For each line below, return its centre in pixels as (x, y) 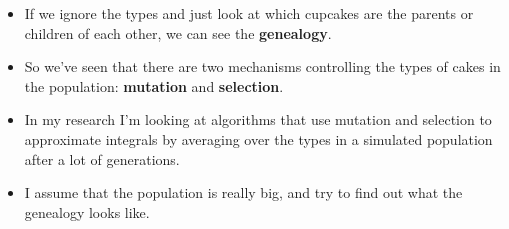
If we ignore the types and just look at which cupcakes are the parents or (249, 13)
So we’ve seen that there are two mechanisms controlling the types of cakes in (262, 66)
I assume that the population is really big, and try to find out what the (243, 192)
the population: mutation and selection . (154, 85)
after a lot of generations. (102, 158)
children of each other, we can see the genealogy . (178, 32)
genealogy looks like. (87, 211)
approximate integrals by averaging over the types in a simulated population (258, 138)
